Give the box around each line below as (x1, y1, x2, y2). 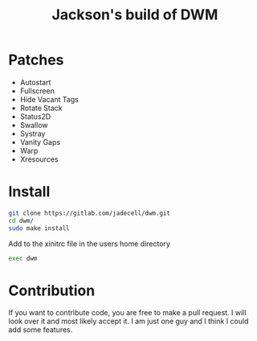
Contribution (8, 281, 96, 299)
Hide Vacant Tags (19, 94, 79, 104)
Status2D (19, 111, 51, 121)
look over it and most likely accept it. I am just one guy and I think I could (8, 316, 249, 327)
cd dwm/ (8, 216, 35, 224)
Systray (19, 129, 46, 138)
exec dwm (8, 254, 38, 262)
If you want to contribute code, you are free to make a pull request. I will (8, 308, 247, 318)
